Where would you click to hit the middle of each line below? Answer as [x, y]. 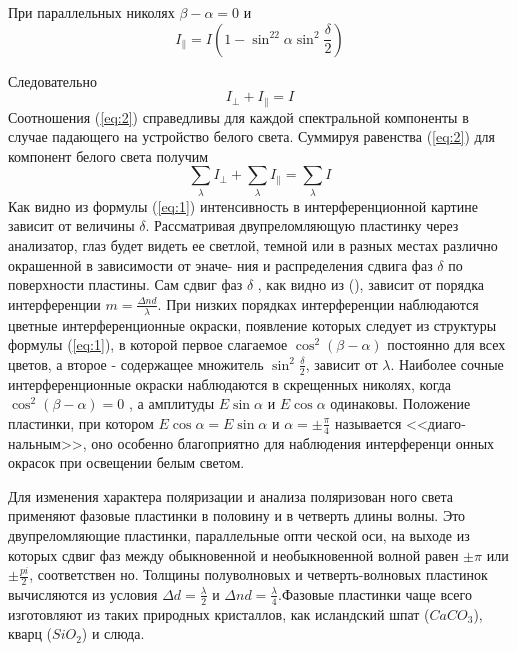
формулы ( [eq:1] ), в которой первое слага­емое [148, 344]
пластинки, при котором [81, 422]
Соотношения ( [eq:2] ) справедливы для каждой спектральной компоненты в [238, 116]
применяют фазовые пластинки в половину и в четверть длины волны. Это [237, 515]
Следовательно [52, 80]
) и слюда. [113, 633]
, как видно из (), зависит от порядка [370, 284]
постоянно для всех [446, 344]
